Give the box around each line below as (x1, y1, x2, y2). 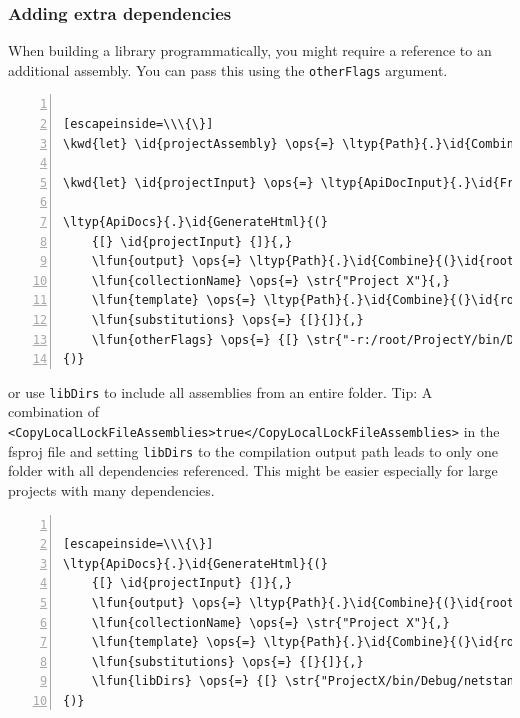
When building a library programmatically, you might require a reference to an (8, 40, 492, 61)
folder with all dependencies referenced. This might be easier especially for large (8, 460, 498, 481)
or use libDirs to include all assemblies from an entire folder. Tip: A (8, 381, 433, 402)
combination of (8, 401, 100, 422)
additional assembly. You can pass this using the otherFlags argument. (8, 59, 448, 80)
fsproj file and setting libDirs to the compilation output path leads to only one (8, 440, 498, 461)
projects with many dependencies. (8, 479, 215, 500)
